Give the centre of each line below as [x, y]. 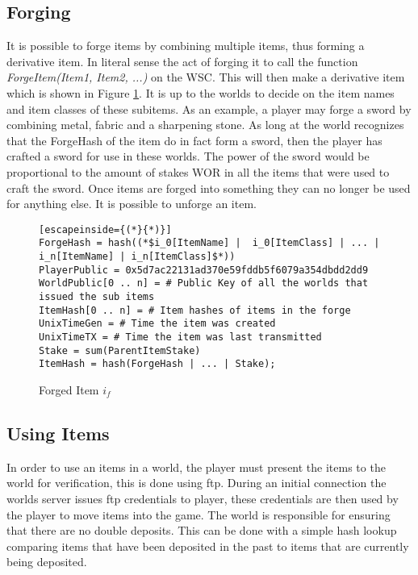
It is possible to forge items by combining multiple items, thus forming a [186, 46]
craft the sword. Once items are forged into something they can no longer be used [209, 187]
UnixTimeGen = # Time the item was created [157, 324]
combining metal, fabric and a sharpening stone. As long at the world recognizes [205, 125]
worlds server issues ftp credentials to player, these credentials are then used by [203, 498]
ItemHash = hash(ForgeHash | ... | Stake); [157, 364]
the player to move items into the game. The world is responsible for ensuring [199, 514]
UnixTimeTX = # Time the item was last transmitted [180, 337]
